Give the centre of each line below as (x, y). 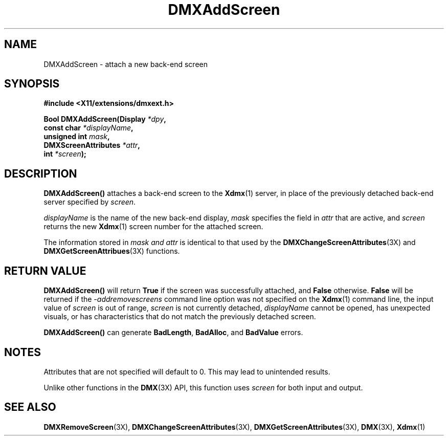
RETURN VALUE (45, 271)
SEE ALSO (30, 407)
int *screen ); (65, 154)
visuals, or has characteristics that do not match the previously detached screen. (180, 317)
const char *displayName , (88, 128)
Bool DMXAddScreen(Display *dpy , (105, 119)
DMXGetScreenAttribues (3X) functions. (112, 251)
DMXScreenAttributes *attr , (92, 145)
